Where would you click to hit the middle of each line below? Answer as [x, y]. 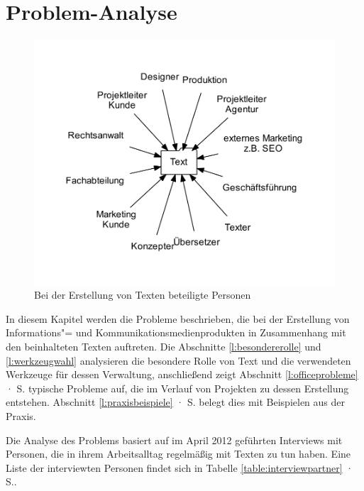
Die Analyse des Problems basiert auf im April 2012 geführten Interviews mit [174, 440]
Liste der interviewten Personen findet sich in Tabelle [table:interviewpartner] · [180, 467]
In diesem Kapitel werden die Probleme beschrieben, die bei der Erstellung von [178, 318]
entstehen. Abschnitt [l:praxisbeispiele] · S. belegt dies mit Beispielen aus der [175, 402]
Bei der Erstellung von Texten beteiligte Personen [143, 295]
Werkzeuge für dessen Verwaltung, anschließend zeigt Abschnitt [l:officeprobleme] [182, 374]
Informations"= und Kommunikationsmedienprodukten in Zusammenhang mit [176, 332]
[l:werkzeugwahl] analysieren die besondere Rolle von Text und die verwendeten [178, 360]
